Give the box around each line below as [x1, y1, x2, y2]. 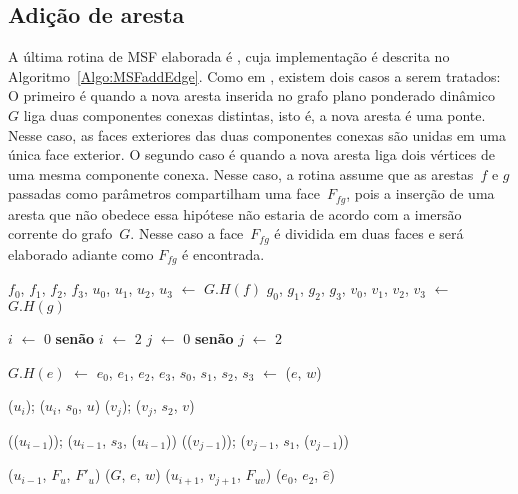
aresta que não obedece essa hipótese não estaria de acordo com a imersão [8, 203, 462, 224]
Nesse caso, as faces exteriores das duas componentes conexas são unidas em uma [8, 124, 506, 145]
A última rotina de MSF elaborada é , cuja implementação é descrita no [8, 46, 450, 67]
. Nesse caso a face [130, 223, 244, 244]
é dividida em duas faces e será [274, 223, 464, 244]
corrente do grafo [8, 223, 113, 244]
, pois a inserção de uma [346, 183, 495, 204]
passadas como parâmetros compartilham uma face [8, 183, 320, 204]
